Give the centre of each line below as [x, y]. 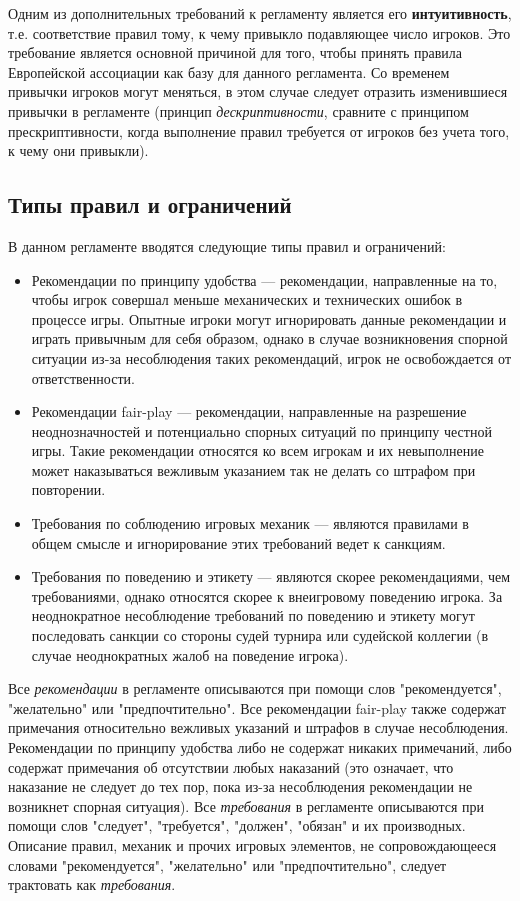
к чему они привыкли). [78, 150]
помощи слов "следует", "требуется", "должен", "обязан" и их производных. [237, 825]
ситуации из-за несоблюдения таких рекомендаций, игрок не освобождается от [271, 357]
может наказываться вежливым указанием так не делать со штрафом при [253, 469]
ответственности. [83, 377]
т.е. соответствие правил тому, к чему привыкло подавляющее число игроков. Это [259, 32]
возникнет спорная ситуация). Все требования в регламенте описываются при [246, 805]
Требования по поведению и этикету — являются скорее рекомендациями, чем [271, 576]
